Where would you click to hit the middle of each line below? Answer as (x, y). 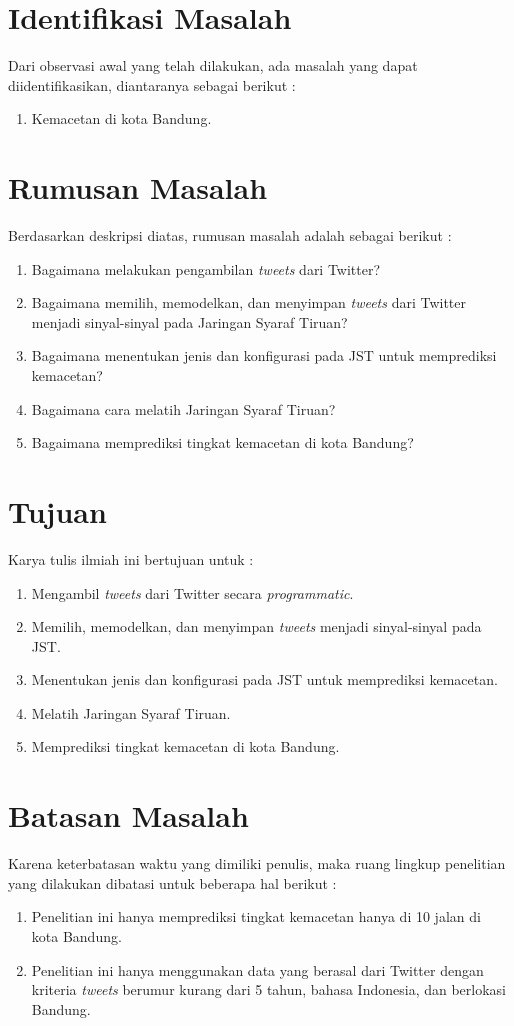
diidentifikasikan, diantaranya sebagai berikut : (152, 84)
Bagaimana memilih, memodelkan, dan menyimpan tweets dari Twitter (249, 302)
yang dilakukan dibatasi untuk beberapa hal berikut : (172, 882)
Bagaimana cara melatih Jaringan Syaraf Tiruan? (183, 408)
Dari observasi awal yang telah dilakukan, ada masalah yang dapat (213, 65)
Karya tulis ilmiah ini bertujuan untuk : (131, 558)
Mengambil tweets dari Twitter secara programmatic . (192, 592)
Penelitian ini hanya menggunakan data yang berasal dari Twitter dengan (257, 969)
